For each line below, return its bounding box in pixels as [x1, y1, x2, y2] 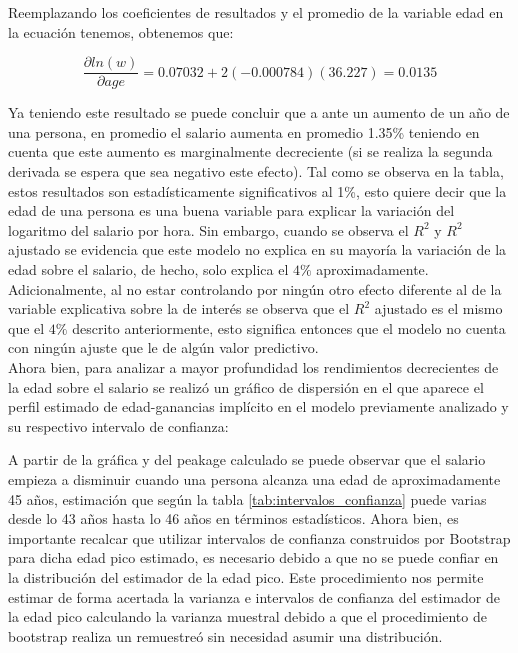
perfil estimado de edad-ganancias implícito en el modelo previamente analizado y [8, 396, 509, 417]
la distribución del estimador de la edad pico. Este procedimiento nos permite [8, 566, 484, 587]
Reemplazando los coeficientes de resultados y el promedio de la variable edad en [8, 2, 504, 22]
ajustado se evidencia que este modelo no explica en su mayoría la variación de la [8, 239, 507, 260]
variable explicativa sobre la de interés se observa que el [8, 298, 350, 319]
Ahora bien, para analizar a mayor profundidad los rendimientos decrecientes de [8, 356, 499, 377]
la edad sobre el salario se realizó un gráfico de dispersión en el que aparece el [8, 376, 484, 397]
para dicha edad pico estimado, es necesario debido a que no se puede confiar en [8, 547, 499, 568]
